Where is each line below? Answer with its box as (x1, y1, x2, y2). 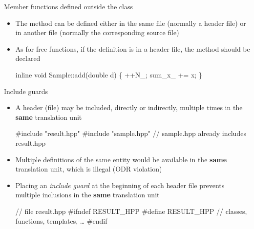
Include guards (4, 86, 48, 96)
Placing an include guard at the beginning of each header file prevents (15, 180, 225, 190)
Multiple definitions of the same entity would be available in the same (15, 154, 227, 164)
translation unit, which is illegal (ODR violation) (15, 164, 162, 174)
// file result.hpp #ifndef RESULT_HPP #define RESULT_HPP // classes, (15, 206, 247, 216)
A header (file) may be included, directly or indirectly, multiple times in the (15, 102, 243, 113)
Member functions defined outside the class (4, 1, 133, 11)
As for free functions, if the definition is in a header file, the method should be (15, 43, 250, 54)
